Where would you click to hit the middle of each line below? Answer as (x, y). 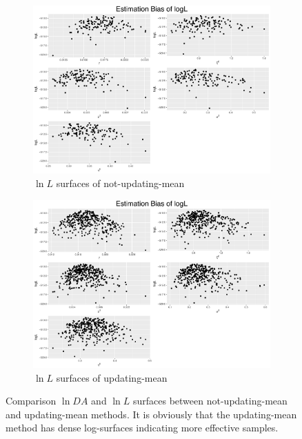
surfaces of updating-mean (112, 377)
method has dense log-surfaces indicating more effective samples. (142, 428)
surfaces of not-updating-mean (120, 183)
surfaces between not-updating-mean (210, 401)
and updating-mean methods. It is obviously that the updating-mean (151, 414)
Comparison (31, 401)
